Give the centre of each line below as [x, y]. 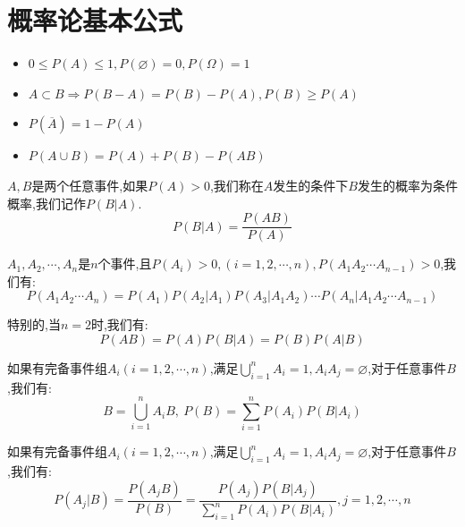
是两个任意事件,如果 [90, 185]
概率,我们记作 [46, 203]
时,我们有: [119, 324]
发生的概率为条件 [407, 185]
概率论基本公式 [95, 20]
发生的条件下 [311, 185]
